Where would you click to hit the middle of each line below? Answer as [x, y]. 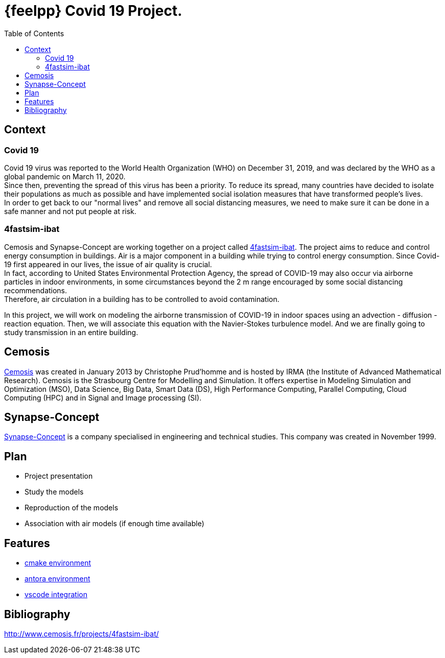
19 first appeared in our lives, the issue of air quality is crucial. [108, 264]
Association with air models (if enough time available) [114, 524]
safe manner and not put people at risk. [70, 211]
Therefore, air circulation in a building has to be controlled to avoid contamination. [142, 299]
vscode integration [56, 595]
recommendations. [36, 290]
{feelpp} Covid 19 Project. [93, 11]
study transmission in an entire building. [71, 332]
